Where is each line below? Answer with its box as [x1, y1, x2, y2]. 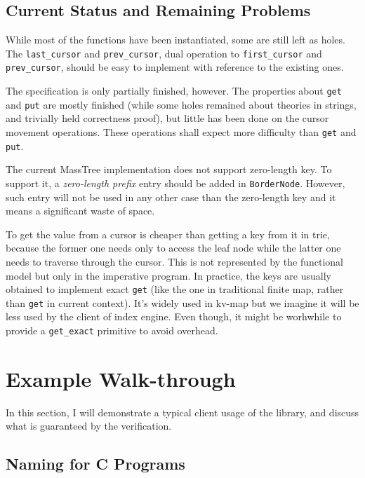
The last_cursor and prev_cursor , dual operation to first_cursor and [6, 46, 322, 60]
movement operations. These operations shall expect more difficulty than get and [6, 125, 357, 139]
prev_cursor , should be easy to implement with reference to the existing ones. [6, 60, 344, 74]
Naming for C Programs [6, 453, 185, 474]
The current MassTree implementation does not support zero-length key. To [6, 162, 332, 177]
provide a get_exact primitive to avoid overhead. [6, 323, 218, 338]
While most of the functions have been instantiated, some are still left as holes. [6, 32, 345, 47]
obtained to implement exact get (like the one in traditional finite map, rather [6, 282, 344, 296]
